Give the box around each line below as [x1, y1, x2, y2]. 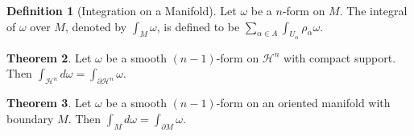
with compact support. [284, 49, 396, 66]
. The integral [339, 2, 408, 18]
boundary [6, 110, 54, 126]
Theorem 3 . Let [6, 94, 92, 111]
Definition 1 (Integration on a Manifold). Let [6, 2, 237, 18]
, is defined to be [156, 18, 240, 34]
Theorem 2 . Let [6, 49, 92, 66]
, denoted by [64, 18, 127, 34]
